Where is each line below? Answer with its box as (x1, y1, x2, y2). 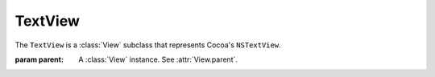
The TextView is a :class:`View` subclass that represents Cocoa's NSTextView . (14, 40, 281, 50)
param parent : (14, 55, 64, 64)
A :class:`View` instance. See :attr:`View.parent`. (78, 55, 238, 64)
